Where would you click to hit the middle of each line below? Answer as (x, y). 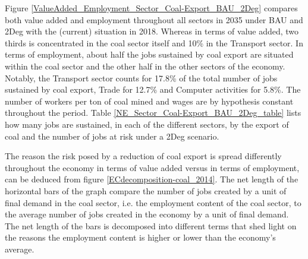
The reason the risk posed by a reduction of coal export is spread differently (143, 156)
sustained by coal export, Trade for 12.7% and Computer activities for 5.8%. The (153, 89)
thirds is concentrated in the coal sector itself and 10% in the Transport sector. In (154, 42)
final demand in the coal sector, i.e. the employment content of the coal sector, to (153, 202)
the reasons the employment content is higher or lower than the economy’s (140, 237)
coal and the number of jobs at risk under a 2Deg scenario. (112, 136)
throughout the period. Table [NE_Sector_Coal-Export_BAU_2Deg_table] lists (153, 113)
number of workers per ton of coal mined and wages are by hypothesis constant (149, 101)
